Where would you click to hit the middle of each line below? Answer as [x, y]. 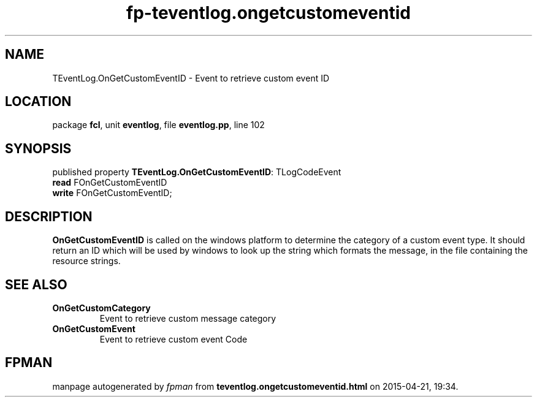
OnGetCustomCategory [101, 308]
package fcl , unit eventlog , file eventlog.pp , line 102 [158, 125]
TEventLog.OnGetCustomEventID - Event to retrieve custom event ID [191, 78]
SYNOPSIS [38, 148]
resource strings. [86, 261]
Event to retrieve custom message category [188, 318]
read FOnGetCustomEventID [110, 183]
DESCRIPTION [49, 216]
